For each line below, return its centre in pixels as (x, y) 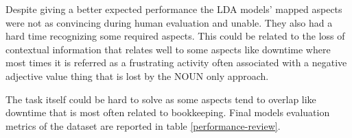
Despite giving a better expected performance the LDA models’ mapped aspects (174, 9)
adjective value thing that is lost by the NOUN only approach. (137, 75)
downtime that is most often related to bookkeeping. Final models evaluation (168, 112)
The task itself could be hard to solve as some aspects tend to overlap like (161, 99)
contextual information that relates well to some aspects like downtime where (168, 49)
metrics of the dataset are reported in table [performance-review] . (143, 125)
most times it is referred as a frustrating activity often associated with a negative (176, 63)
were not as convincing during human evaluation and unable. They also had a (169, 22)
